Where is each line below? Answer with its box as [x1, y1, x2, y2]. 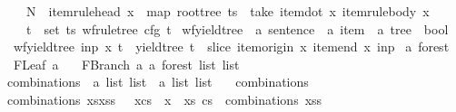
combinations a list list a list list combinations [6, 72, 309, 91]
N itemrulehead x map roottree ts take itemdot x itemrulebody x [25, 2, 430, 20]
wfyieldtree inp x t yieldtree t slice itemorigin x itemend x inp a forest [13, 37, 450, 56]
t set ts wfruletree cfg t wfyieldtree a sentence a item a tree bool [25, 19, 449, 38]
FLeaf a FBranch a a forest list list [13, 54, 240, 73]
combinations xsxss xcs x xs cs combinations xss [6, 89, 322, 108]
